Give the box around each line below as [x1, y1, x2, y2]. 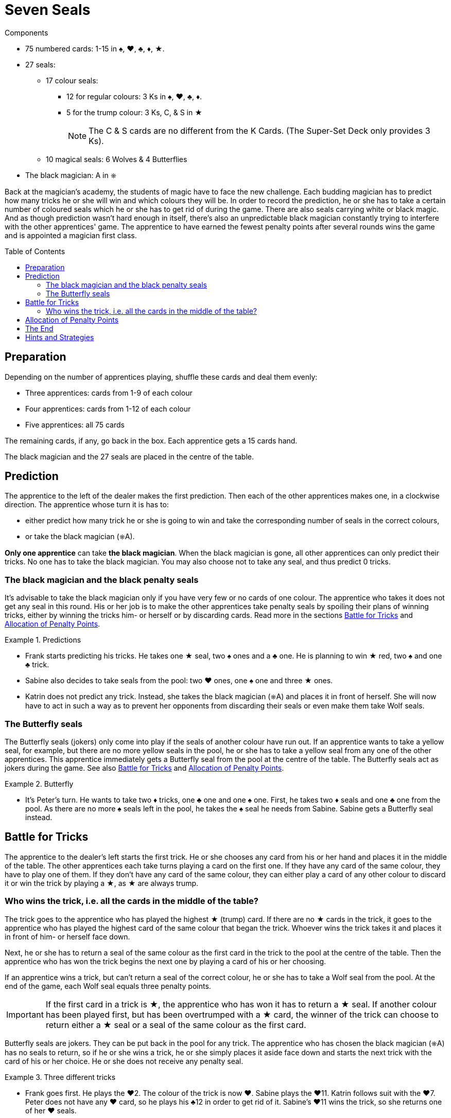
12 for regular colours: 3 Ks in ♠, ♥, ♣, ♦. [66, 92, 202, 101]
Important [6, 1009, 44, 1020]
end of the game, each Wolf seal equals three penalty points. [5, 981, 211, 990]
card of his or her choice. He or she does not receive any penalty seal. [5, 1056, 244, 1066]
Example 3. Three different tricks [5, 1072, 116, 1081]
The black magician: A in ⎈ [25, 170, 116, 180]
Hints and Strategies [25, 332, 94, 342]
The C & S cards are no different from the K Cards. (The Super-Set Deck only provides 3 [89, 125, 430, 136]
